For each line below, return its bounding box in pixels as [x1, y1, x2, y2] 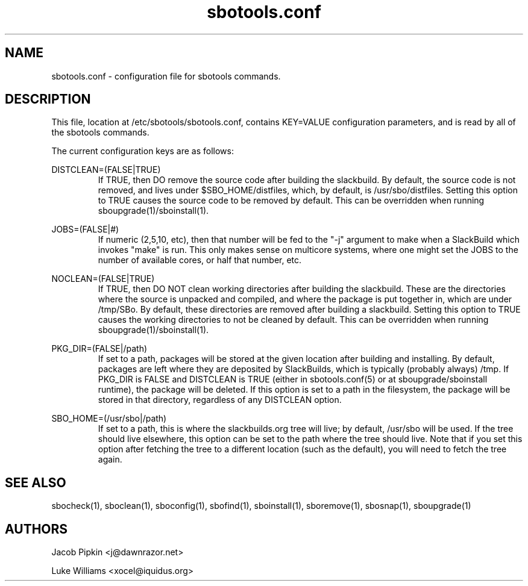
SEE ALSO [5, 475, 66, 490]
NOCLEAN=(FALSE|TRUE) [51, 273, 155, 284]
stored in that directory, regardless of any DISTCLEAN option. [98, 394, 342, 405]
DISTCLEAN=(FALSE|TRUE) [51, 164, 161, 175]
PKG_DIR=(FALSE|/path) [51, 343, 148, 354]
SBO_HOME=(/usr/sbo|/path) [51, 413, 167, 424]
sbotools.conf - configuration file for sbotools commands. [51, 70, 281, 81]
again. [98, 454, 122, 465]
